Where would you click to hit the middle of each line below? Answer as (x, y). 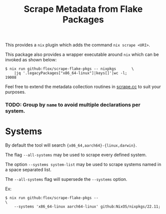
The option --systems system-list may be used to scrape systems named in (83, 164)
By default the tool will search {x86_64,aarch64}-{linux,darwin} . (71, 145)
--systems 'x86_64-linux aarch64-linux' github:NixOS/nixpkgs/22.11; (87, 207)
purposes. (16, 92)
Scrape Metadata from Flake (83, 9)
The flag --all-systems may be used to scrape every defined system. (76, 155)
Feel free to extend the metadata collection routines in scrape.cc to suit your (83, 87)
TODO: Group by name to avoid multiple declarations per (73, 105)
